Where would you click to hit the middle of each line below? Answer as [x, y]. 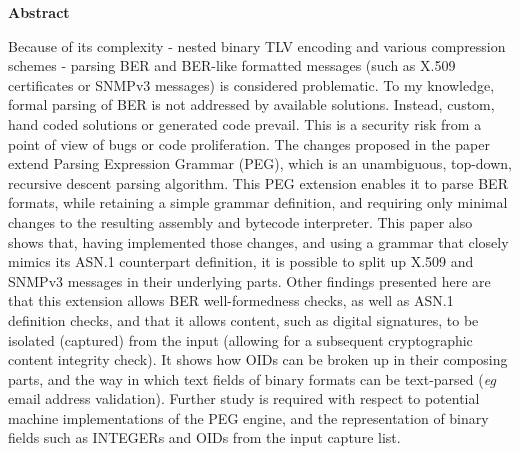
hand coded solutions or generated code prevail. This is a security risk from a [245, 123]
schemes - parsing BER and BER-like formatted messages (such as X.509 [232, 65]
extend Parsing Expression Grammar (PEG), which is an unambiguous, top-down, [260, 163]
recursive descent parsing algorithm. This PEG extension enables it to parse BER [258, 182]
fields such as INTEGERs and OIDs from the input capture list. [204, 437]
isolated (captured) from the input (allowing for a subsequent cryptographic [240, 339]
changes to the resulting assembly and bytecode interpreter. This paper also [240, 221]
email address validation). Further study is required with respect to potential [244, 398]
